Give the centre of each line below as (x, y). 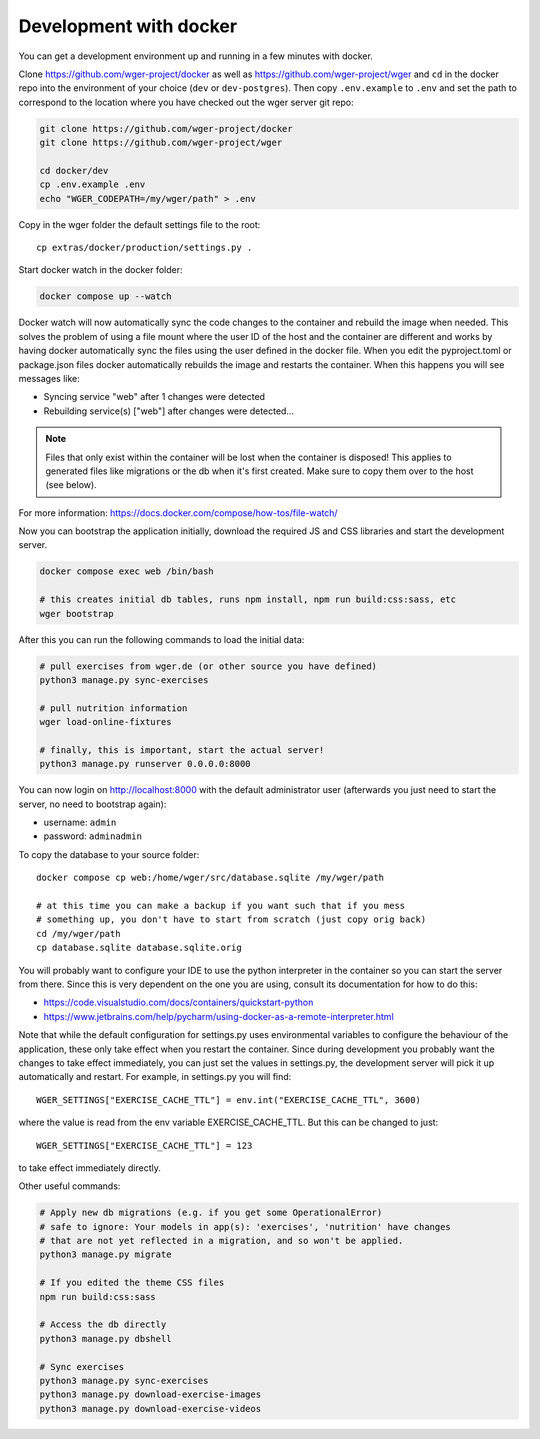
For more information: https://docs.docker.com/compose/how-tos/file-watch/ (178, 512)
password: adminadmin (92, 836)
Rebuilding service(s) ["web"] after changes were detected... (169, 411)
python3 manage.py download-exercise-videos (150, 1408)
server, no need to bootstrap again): (92, 804)
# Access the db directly (103, 1324)
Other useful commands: (69, 1186)
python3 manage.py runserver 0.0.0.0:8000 (145, 764)
